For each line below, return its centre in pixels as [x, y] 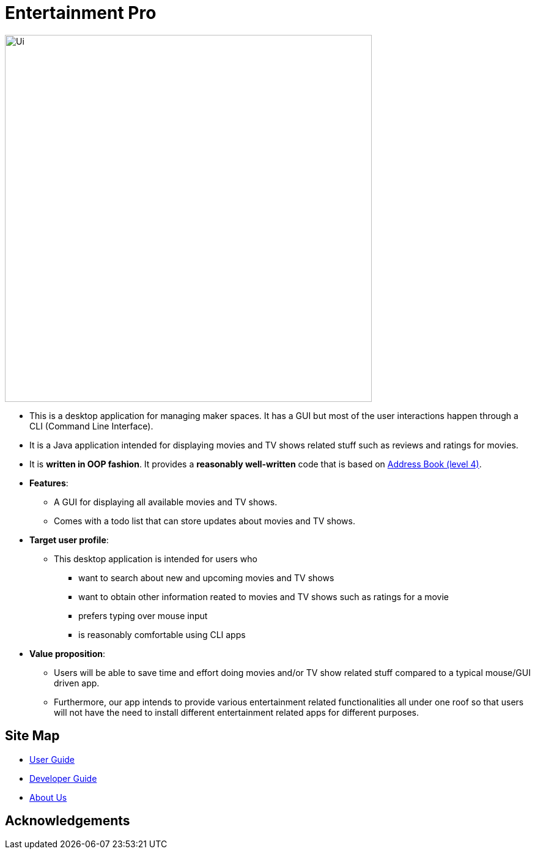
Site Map [32, 736]
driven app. [77, 683]
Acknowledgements [68, 821]
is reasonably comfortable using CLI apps [162, 634]
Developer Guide [63, 778]
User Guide [52, 759]
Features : [49, 483]
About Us [48, 797]
